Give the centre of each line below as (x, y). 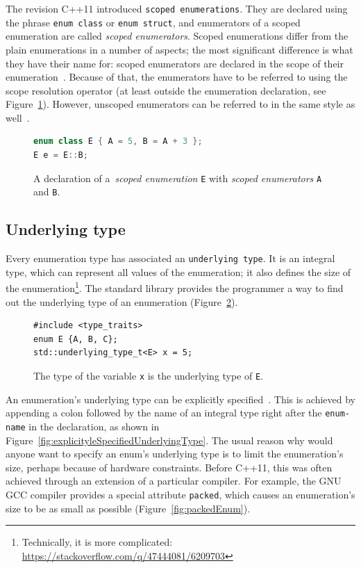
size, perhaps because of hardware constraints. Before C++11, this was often (169, 467)
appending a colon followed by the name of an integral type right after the (164, 413)
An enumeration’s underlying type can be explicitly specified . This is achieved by (181, 399)
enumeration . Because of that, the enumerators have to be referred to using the (177, 77)
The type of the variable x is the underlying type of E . (149, 376)
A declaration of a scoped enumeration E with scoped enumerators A (178, 178)
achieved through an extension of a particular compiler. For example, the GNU (174, 481)
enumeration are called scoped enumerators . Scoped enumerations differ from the (177, 36)
